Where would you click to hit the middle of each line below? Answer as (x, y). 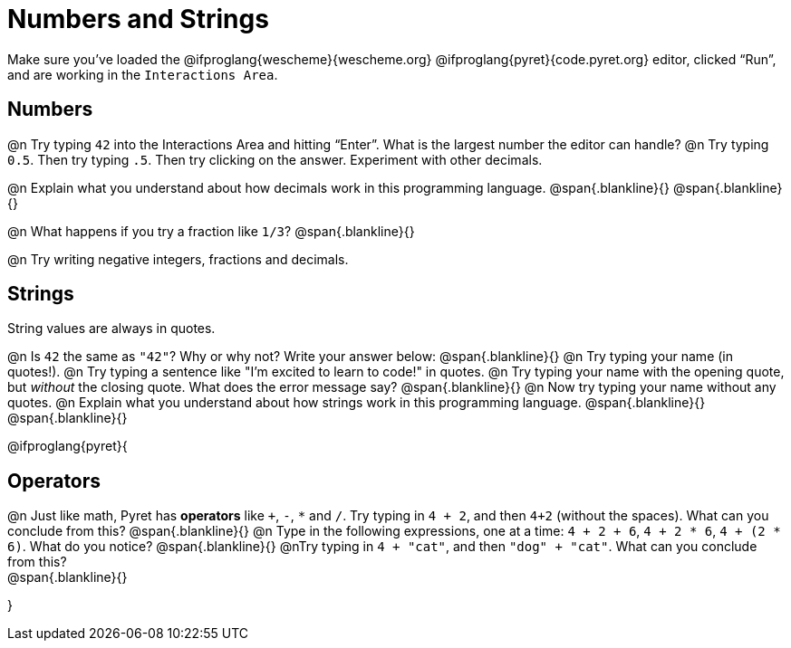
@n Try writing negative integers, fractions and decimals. (178, 259)
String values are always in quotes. (111, 329)
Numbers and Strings (138, 19)
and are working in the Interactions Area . (143, 74)
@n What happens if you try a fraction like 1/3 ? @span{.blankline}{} (211, 231)
